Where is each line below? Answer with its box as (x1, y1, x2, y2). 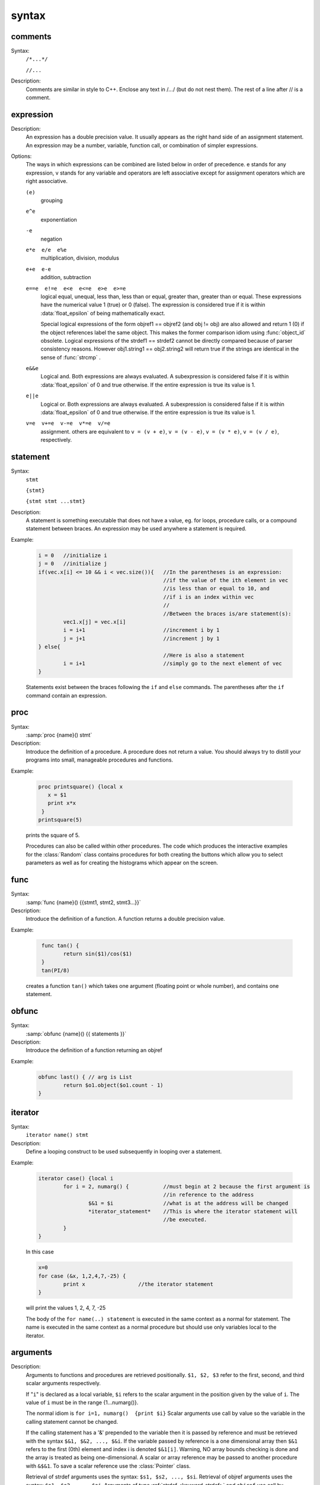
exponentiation (40, 216, 77, 223)
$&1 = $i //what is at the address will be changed (88, 1200, 289, 1206)
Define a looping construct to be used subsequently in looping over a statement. (25, 1148, 222, 1155)
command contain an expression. (25, 692, 107, 699)
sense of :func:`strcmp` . (40, 353, 101, 361)
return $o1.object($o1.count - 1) (63, 1082, 164, 1089)
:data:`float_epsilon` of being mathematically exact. (40, 309, 165, 317)
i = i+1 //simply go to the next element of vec (63, 660, 283, 666)
